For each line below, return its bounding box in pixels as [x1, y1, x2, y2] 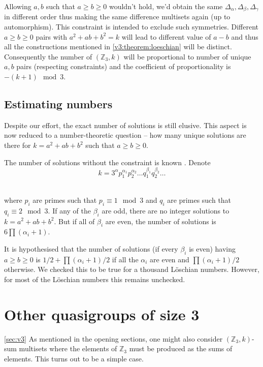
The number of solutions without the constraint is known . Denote [4, 157, 211, 167]
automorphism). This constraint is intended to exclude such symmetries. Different [4, 21, 258, 32]
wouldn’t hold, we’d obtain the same [109, 1, 223, 11]
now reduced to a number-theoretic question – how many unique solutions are [4, 130, 246, 140]
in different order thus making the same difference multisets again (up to [4, 11, 231, 22]
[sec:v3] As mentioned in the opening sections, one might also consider [4, 333, 223, 344]
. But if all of [54, 216, 95, 226]
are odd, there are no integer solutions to [102, 205, 229, 216]
